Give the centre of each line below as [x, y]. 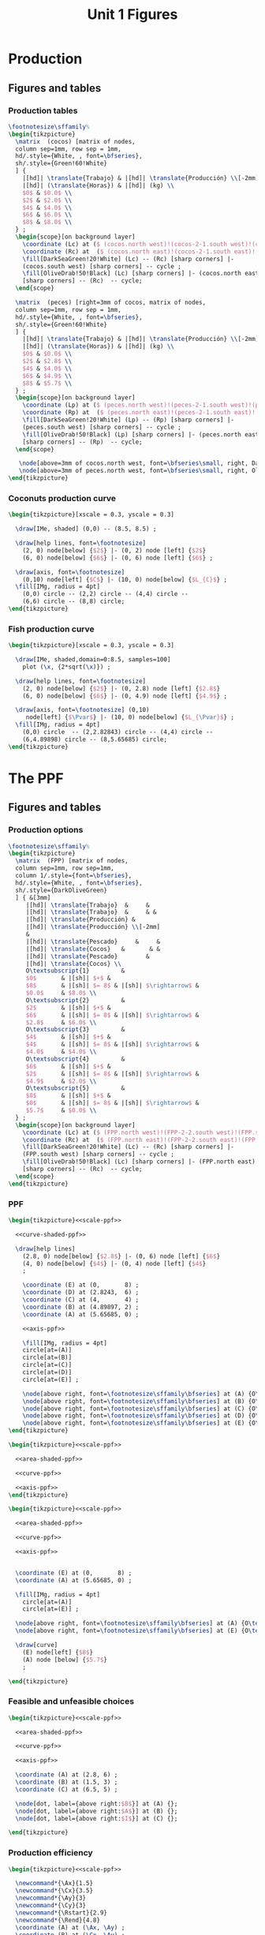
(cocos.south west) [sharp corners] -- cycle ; [102, 266]
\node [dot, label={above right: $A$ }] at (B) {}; [97, 1811]
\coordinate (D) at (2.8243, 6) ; [81, 1293]
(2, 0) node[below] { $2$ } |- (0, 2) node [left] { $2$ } [114, 550]
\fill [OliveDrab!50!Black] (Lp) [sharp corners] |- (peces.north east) [142, 434]
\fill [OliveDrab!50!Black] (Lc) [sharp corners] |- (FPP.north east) [139, 1162]
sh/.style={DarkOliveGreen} [62, 890]
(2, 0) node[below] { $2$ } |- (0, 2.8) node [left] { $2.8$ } [121, 688]
